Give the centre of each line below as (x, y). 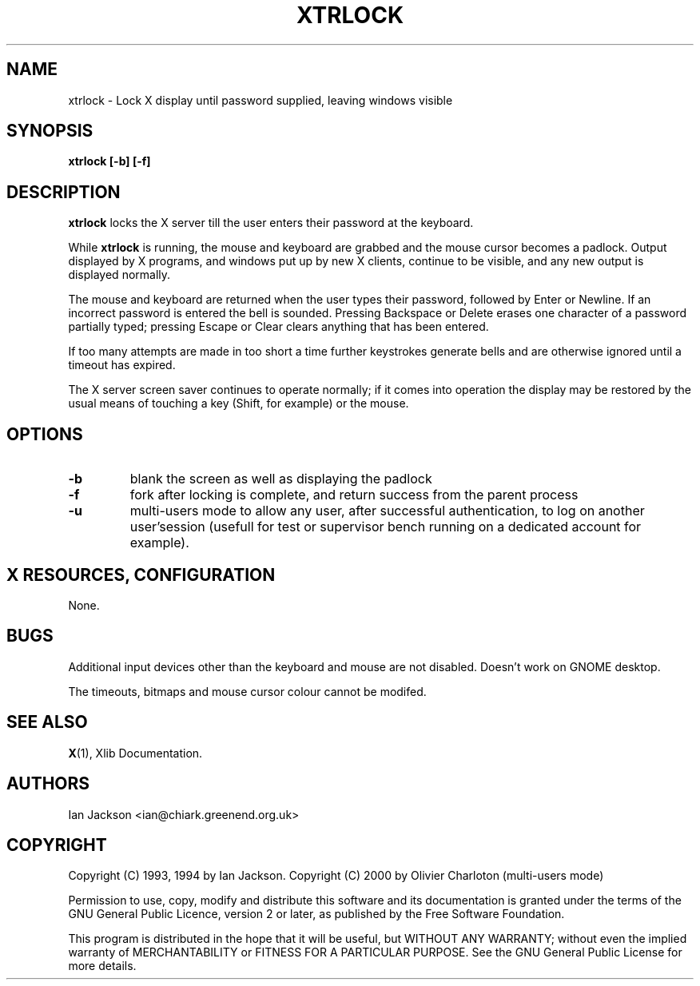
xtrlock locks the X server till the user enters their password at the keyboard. (271, 223)
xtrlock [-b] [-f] (109, 161)
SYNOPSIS (50, 131)
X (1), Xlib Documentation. (135, 753)
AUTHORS (48, 784)
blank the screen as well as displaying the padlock (281, 479)
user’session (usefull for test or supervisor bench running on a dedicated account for (386, 527)
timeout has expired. (122, 365)
